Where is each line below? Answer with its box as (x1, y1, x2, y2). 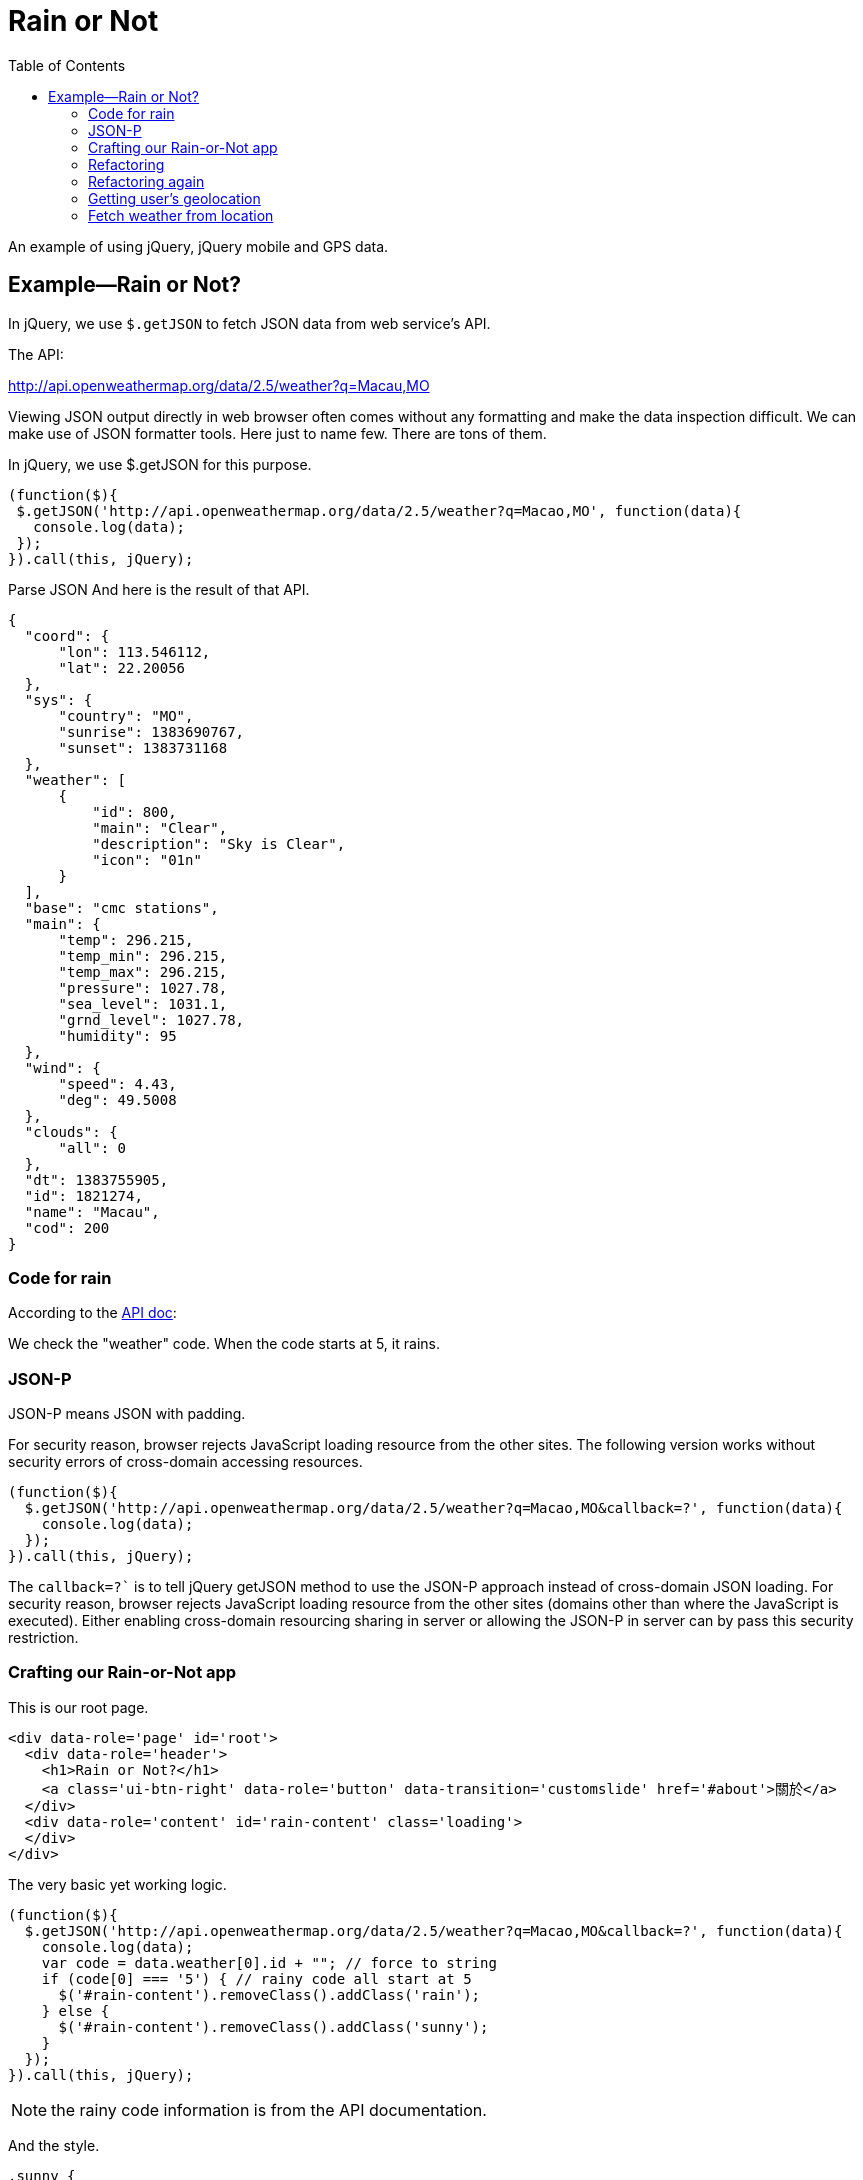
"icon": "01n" (92, 851, 202, 868)
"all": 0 (58, 1139, 127, 1156)
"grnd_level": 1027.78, (58, 1011, 245, 1028)
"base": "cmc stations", (24, 899, 219, 916)
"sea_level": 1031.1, (58, 995, 228, 1012)
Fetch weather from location (88, 206, 274, 224)
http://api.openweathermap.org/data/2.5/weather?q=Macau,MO (8, 376, 430, 394)
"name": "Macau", (24, 1203, 160, 1220)
